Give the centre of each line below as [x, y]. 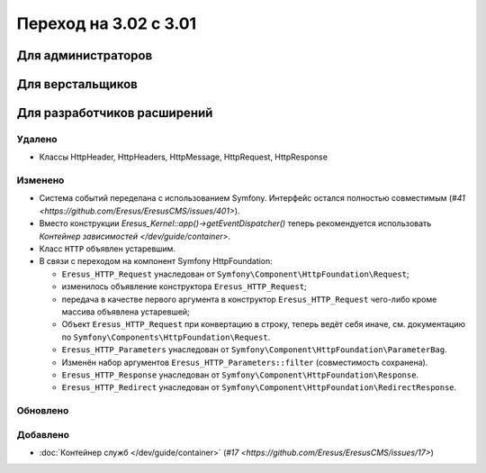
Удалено [37, 139]
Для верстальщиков [77, 84]
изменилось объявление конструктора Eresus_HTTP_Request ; [184, 287]
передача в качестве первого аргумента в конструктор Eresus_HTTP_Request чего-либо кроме [249, 299]
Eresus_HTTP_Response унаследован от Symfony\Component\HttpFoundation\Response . [240, 375]
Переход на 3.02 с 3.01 [107, 23]
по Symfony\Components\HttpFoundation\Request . [166, 337]
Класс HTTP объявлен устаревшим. [107, 249]
